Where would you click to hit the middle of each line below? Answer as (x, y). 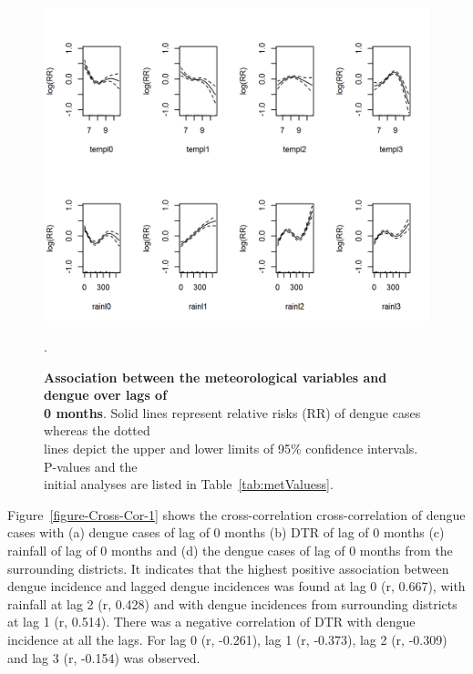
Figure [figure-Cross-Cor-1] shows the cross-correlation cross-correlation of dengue (236, 514)
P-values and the (91, 466)
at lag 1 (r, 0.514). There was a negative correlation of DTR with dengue (211, 622)
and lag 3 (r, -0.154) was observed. (104, 657)
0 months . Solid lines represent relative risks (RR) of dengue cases (232, 412)
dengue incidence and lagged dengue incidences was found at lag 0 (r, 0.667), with (236, 586)
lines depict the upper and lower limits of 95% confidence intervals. (231, 449)
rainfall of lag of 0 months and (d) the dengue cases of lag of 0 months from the (230, 551)
